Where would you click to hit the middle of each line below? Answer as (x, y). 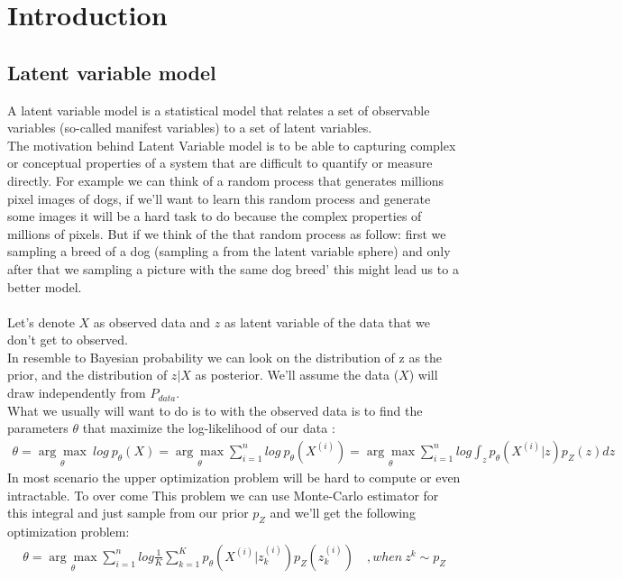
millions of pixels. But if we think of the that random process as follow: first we (227, 233)
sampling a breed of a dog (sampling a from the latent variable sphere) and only (229, 251)
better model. (45, 286)
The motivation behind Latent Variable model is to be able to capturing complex (232, 145)
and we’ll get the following (343, 513)
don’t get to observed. (68, 340)
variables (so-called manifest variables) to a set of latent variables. (190, 128)
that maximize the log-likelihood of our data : (209, 428)
